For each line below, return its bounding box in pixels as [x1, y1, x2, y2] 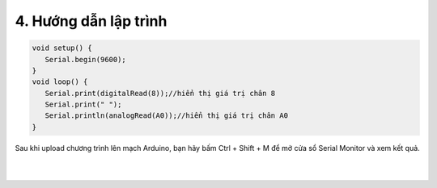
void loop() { [32, 77, 88, 86]
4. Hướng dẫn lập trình [15, 12, 168, 30]
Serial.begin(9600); [45, 55, 127, 64]
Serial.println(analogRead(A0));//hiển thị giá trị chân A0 [45, 111, 289, 120]
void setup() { [32, 44, 92, 52]
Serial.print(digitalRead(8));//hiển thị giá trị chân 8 [45, 89, 276, 98]
